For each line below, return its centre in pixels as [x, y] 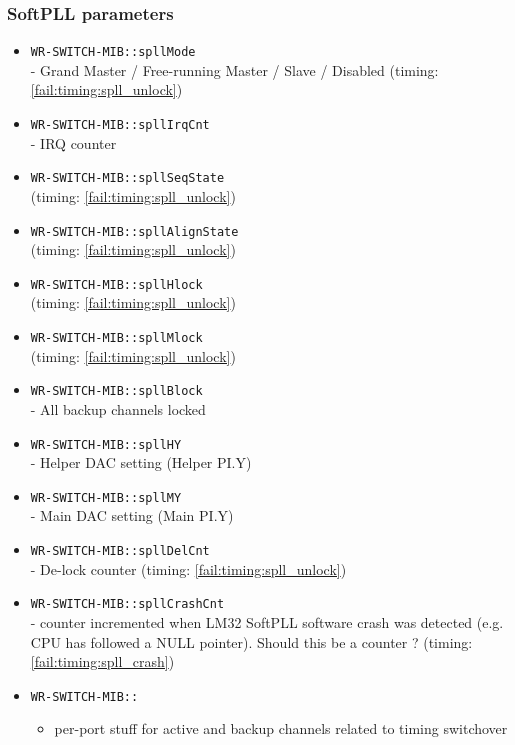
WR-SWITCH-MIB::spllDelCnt [120, 551]
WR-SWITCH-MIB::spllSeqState [127, 178]
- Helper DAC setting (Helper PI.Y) [141, 462]
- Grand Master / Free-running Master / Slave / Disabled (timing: [234, 69]
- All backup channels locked [118, 408]
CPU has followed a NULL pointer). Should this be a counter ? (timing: [251, 641]
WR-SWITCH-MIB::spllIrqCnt [120, 125]
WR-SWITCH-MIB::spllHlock [116, 284]
